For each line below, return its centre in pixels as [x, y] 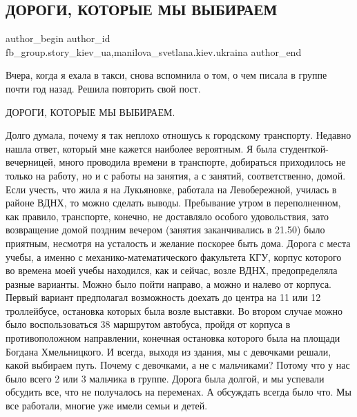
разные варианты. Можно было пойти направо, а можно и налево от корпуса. [168, 283]
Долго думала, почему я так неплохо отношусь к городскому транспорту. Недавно [178, 135]
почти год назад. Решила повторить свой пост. [103, 88]
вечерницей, [31, 162]
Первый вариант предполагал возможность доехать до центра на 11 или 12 [163, 297]
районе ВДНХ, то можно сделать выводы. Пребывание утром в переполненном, [173, 203]
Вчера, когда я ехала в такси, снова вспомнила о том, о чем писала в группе [166, 75]
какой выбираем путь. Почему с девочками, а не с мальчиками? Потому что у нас [178, 365]
